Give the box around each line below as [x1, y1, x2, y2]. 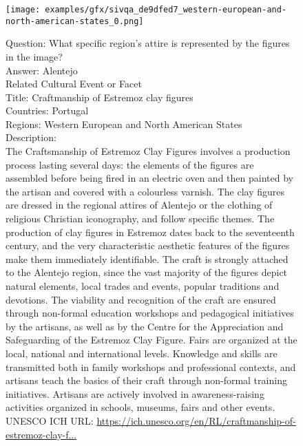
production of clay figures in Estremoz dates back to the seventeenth [6, 224, 295, 239]
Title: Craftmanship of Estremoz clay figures [6, 89, 194, 104]
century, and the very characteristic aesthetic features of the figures [6, 238, 290, 253]
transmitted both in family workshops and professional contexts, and [6, 359, 296, 374]
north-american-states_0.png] [6, 16, 144, 26]
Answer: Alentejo [6, 63, 78, 77]
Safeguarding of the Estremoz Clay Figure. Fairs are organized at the [6, 332, 297, 347]
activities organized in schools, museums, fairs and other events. [6, 400, 275, 414]
